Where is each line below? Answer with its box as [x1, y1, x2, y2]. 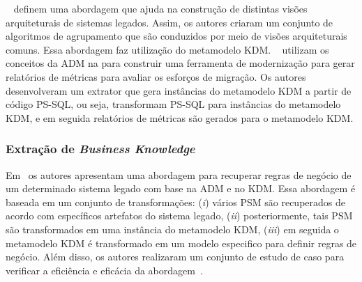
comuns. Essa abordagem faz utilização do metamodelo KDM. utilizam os [6, 42, 329, 56]
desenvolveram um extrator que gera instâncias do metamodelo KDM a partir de [6, 83, 352, 97]
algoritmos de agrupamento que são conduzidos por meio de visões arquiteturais [6, 29, 347, 43]
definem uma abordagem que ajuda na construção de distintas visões [13, 1, 308, 15]
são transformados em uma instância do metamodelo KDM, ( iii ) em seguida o [6, 221, 339, 236]
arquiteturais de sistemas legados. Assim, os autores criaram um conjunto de [6, 15, 333, 29]
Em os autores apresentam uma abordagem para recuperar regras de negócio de [6, 167, 352, 182]
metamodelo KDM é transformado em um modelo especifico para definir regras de [6, 235, 357, 250]
